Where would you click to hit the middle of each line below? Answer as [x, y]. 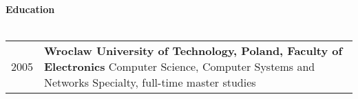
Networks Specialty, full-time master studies [150, 82]
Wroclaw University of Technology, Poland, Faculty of [193, 51]
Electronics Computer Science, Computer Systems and [180, 67]
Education [30, 9]
